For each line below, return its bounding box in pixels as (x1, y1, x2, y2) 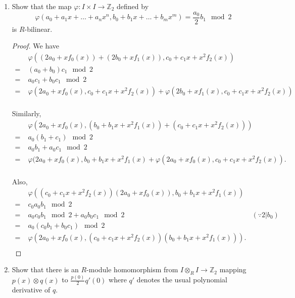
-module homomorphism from (86, 264, 178, 275)
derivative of (12, 284, 51, 295)
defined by (117, 1, 149, 11)
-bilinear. (24, 23, 53, 34)
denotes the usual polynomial (136, 274, 227, 285)
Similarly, (12, 108, 41, 119)
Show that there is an (12, 264, 79, 275)
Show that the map (12, 1, 72, 11)
